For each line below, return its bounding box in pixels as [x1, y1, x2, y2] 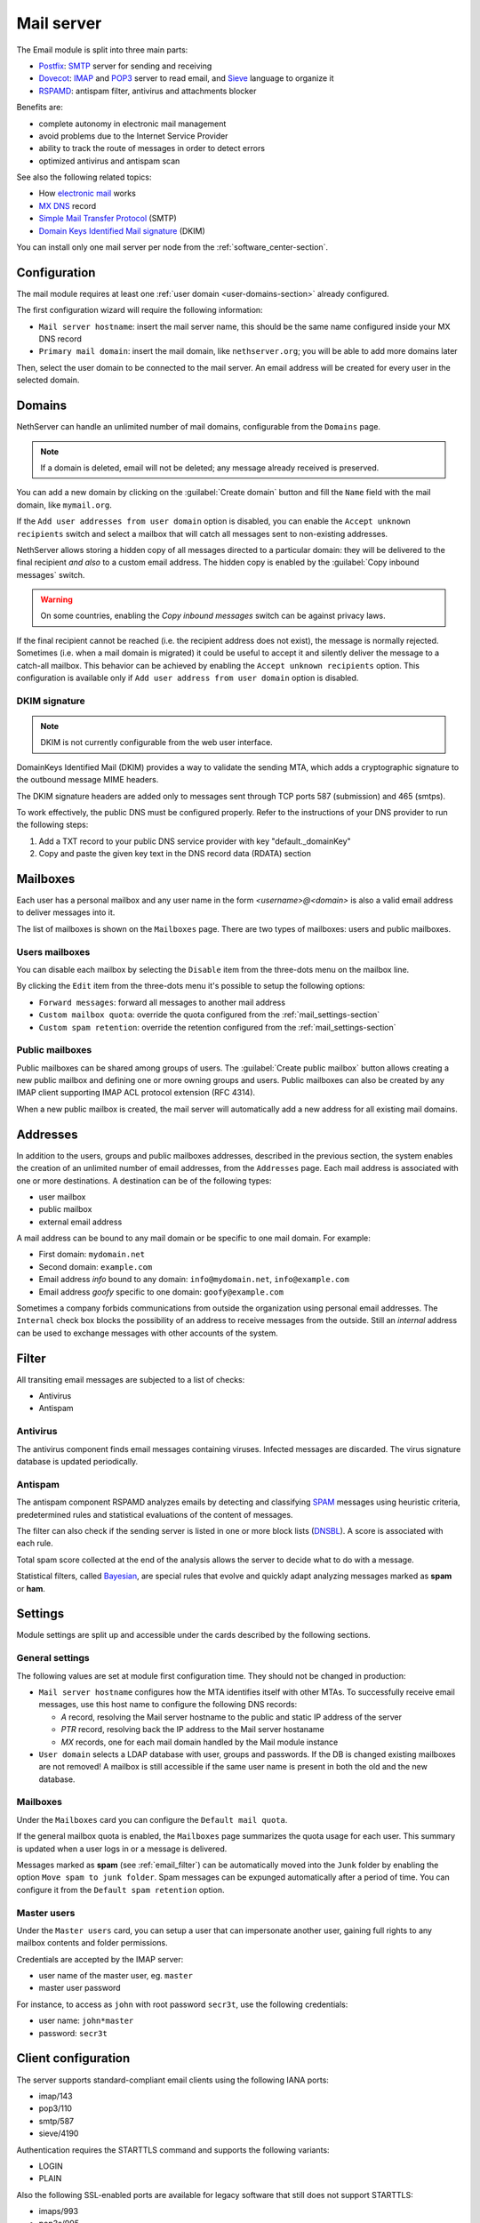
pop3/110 [38, 2103, 73, 2114]
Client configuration [16, 2050, 131, 2067]
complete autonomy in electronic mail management [38, 118, 227, 129]
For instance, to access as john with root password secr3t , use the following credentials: [16, 1999, 348, 2010]
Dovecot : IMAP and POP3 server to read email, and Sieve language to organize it [38, 73, 334, 84]
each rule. [16, 1538, 53, 1549]
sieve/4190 [38, 2128, 79, 2139]
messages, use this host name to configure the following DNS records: [38, 1699, 298, 1710]
